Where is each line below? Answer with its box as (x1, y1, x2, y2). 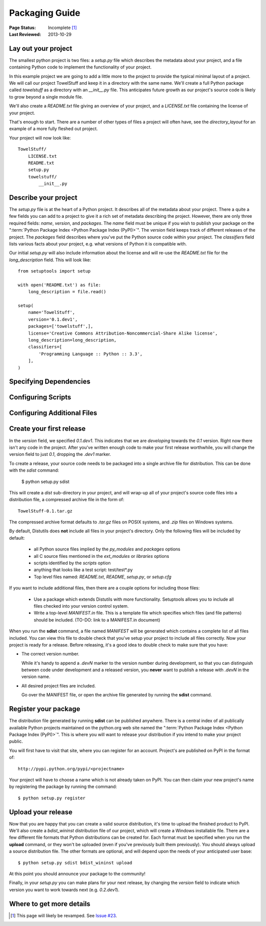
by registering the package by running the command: (9, 784, 117, 789)
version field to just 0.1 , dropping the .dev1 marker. (9, 451, 111, 457)
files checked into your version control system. (33, 603, 129, 609)
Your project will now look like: (9, 135, 71, 140)
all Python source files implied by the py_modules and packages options (33, 546, 181, 552)
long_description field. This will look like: (9, 257, 91, 263)
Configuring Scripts (9, 393, 71, 402)
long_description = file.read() (28, 289, 106, 295)
